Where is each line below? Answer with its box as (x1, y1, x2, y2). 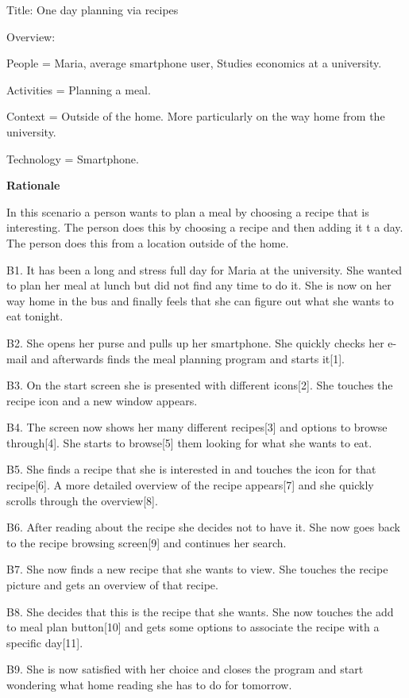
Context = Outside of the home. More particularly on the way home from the (6, 108, 385, 125)
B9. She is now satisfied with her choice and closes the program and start (6, 661, 364, 677)
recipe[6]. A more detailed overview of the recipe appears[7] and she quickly (6, 477, 374, 493)
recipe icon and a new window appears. (6, 392, 198, 408)
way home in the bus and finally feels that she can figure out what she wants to (6, 292, 394, 309)
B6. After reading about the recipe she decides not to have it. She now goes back (6, 519, 400, 535)
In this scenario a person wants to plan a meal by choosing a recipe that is (6, 203, 369, 220)
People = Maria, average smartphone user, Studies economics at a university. (6, 55, 382, 71)
